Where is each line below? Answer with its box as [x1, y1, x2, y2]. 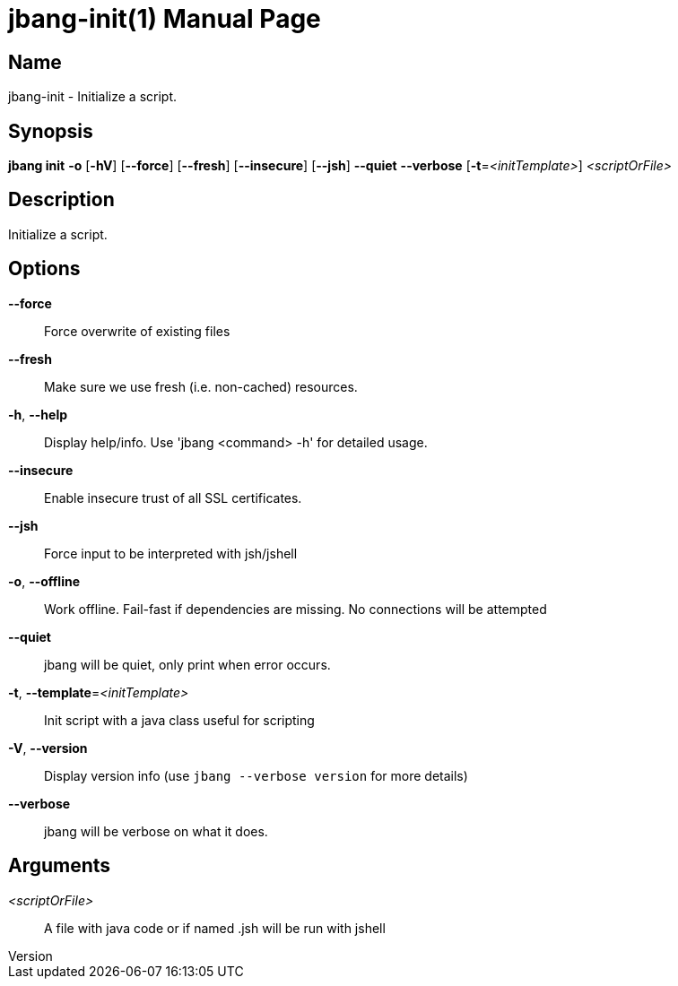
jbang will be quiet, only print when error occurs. [44, 656, 331, 672]
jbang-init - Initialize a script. [8, 89, 178, 105]
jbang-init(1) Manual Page [8, 4, 321, 34]
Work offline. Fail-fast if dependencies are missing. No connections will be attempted [44, 601, 547, 617]
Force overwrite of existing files [44, 323, 230, 339]
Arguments [8, 854, 111, 878]
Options [8, 257, 81, 281]
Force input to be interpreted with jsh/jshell [44, 545, 298, 561]
